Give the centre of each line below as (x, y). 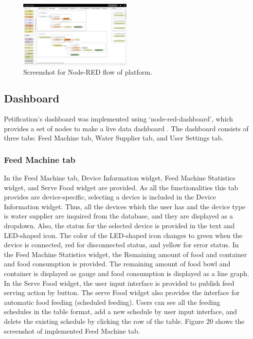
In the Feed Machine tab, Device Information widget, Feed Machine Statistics (120, 178)
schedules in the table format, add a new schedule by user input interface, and (121, 311)
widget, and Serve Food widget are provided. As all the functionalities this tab (121, 187)
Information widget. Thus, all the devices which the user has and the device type (125, 206)
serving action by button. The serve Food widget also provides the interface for (122, 292)
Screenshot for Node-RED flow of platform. (88, 72)
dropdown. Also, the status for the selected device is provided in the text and (119, 226)
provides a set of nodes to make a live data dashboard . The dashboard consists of (126, 128)
